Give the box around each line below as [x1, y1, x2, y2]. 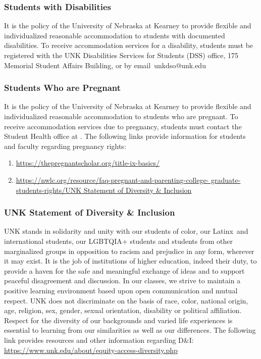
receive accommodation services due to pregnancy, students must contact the [4, 121, 242, 131]
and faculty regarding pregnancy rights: [4, 140, 126, 151]
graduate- [211, 174, 241, 185]
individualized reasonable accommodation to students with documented [4, 30, 225, 40]
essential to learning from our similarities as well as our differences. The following [4, 325, 256, 335]
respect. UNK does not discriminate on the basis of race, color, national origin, [4, 295, 248, 305]
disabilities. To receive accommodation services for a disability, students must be [4, 40, 253, 50]
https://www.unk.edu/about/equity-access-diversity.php [4, 344, 178, 355]
